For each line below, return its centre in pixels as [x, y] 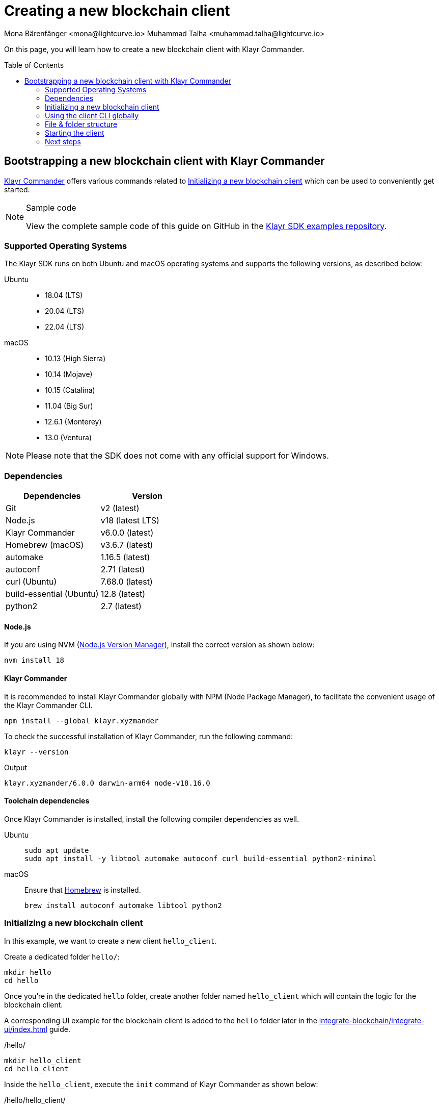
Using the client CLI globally [92, 115]
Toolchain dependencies [47, 801]
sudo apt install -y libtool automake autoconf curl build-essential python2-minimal [201, 858]
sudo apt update [57, 850]
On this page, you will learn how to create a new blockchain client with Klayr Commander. [154, 49]
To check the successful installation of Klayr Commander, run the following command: [148, 736]
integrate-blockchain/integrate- [372, 1020]
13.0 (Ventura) [68, 438]
